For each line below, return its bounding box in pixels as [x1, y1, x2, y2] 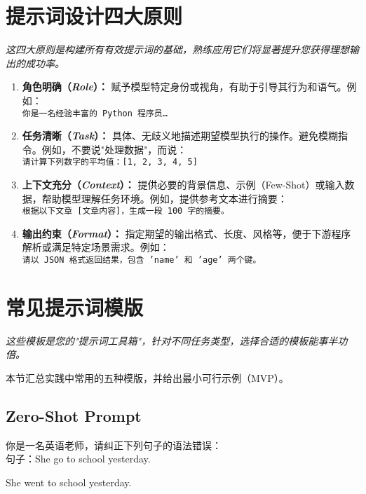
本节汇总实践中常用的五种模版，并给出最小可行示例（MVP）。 [6, 371, 289, 385]
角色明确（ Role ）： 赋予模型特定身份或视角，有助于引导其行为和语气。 [22, 79, 347, 94]
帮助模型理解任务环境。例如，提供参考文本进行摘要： [41, 191, 287, 205]
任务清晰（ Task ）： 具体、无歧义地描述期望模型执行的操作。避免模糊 [22, 128, 338, 143]
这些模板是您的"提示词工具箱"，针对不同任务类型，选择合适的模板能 [6, 333, 318, 348]
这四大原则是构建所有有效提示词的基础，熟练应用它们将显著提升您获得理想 [6, 42, 349, 57]
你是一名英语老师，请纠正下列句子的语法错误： [6, 437, 222, 452]
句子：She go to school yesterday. [6, 451, 151, 466]
